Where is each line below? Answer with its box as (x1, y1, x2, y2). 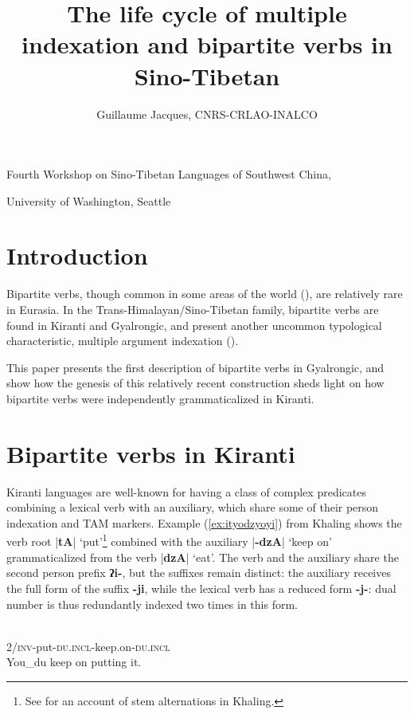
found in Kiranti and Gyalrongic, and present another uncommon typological (6, 316, 382, 333)
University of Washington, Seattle (6, 192, 171, 209)
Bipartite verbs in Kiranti (6, 437, 295, 469)
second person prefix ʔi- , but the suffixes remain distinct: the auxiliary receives (6, 564, 391, 581)
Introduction (6, 239, 148, 272)
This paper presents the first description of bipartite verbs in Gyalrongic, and (6, 359, 385, 375)
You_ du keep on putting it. (6, 653, 142, 670)
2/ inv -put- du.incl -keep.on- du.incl (6, 637, 170, 654)
